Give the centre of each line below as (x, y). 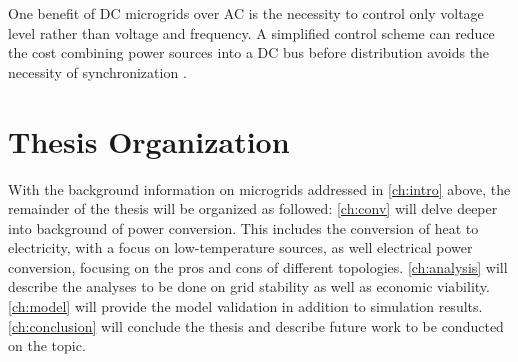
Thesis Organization (149, 140)
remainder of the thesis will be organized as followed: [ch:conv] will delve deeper (253, 208)
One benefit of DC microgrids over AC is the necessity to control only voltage (246, 13)
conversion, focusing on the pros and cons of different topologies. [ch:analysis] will (258, 266)
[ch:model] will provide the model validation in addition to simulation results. (245, 306)
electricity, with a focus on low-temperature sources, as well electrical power (240, 247)
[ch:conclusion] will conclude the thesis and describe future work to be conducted (256, 325)
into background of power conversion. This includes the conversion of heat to (243, 227)
